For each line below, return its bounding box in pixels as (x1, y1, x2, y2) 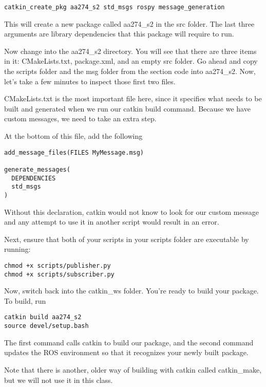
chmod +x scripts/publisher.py (4, 262, 111, 269)
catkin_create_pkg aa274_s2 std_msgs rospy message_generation (4, 4, 225, 11)
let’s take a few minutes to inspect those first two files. (4, 76, 176, 86)
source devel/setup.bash (4, 322, 89, 330)
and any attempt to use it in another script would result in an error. (4, 216, 219, 227)
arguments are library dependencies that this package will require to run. (4, 28, 234, 39)
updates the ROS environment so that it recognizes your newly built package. (4, 347, 249, 358)
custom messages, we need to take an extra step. (4, 113, 157, 124)
